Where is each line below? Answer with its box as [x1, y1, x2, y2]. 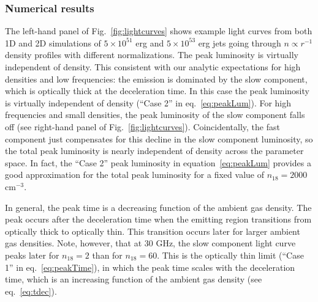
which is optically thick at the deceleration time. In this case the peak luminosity [5, 84, 309, 97]
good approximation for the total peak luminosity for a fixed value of [5, 168, 264, 181]
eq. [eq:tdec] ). [5, 284, 57, 297]
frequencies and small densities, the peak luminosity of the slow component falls [5, 108, 305, 121]
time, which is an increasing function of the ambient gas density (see [5, 273, 262, 285]
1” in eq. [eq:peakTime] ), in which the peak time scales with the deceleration [5, 260, 295, 273]
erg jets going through [198, 36, 281, 49]
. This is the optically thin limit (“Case [157, 248, 304, 261]
